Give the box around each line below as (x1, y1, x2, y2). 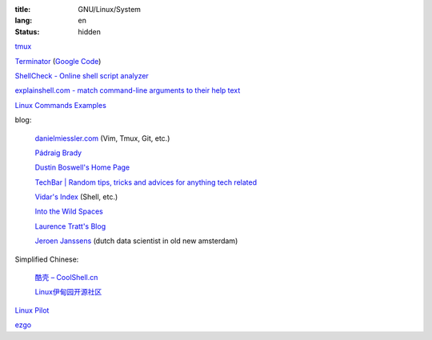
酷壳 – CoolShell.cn (34, 273, 98, 282)
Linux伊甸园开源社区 (34, 287, 102, 297)
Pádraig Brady (34, 148, 82, 158)
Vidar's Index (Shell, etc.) (34, 192, 118, 202)
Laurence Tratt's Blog (34, 221, 106, 231)
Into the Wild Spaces (34, 206, 103, 216)
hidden (78, 26, 102, 36)
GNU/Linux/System (78, 5, 142, 14)
